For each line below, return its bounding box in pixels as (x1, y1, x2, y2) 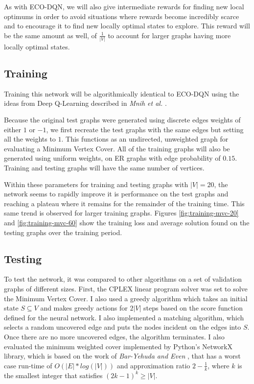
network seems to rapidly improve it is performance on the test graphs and (4, 189, 229, 199)
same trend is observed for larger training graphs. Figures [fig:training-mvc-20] (4, 208, 239, 218)
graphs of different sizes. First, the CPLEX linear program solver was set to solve (4, 284, 248, 293)
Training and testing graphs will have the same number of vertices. (4, 163, 205, 173)
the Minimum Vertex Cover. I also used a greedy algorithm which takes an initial (4, 293, 248, 303)
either (4, 124, 22, 134)
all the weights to (4, 134, 56, 144)
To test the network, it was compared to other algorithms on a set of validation (4, 274, 242, 284)
